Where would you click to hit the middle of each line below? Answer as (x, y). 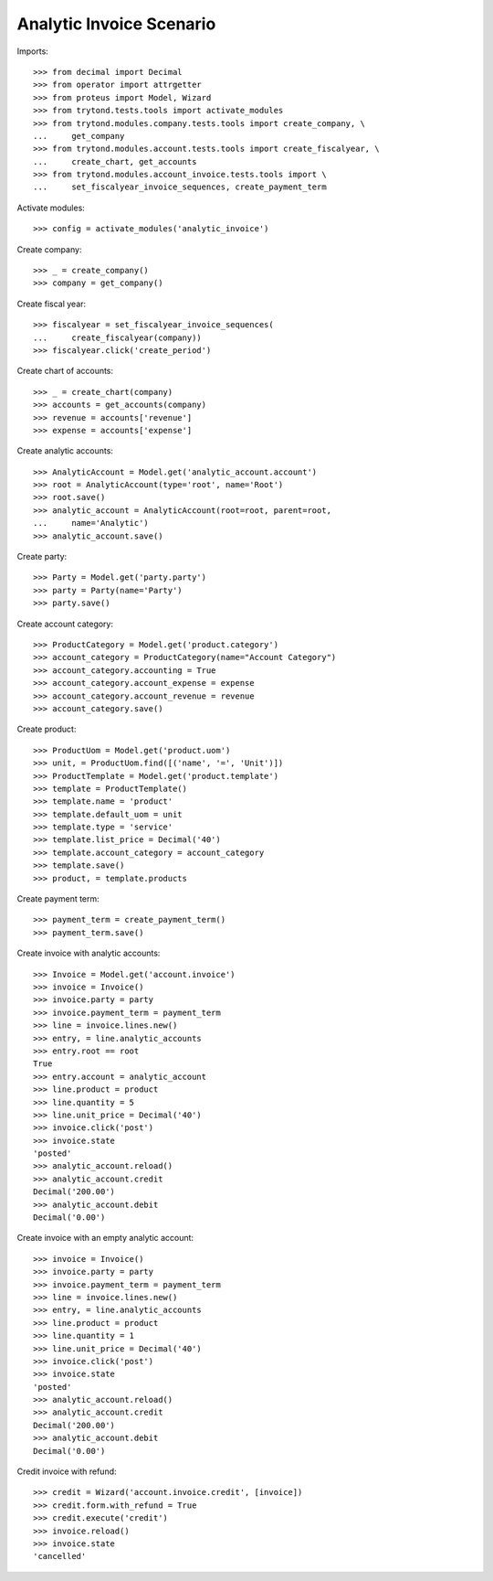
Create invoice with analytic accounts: (89, 953)
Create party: (42, 557)
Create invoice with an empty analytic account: (105, 1238)
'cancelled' (60, 1556)
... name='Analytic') (91, 523)
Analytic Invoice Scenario (116, 24)
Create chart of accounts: (65, 371)
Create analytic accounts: (65, 451)
